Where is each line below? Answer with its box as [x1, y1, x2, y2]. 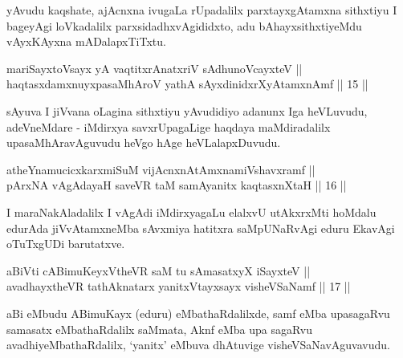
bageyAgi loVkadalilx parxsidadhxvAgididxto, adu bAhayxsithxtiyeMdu [6, 17, 362, 34]
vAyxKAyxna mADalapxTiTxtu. [6, 33, 166, 50]
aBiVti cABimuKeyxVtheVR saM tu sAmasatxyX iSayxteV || [6, 262, 311, 279]
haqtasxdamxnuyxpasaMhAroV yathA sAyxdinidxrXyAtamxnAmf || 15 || [6, 75, 368, 92]
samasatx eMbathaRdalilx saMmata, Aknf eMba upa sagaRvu [6, 320, 313, 337]
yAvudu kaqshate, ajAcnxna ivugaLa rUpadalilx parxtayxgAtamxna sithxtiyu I [6, 2, 397, 18]
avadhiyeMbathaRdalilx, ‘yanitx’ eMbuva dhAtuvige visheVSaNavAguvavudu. [6, 336, 390, 353]
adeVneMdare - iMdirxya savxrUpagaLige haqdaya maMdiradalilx [6, 118, 331, 135]
